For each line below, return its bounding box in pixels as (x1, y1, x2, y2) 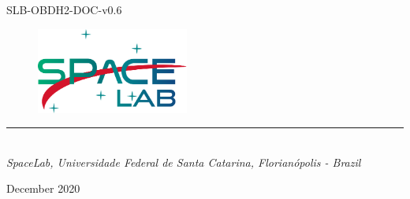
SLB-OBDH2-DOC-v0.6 (6, 2, 122, 17)
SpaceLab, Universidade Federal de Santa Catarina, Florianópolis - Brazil (6, 153, 361, 170)
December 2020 (6, 180, 80, 197)
